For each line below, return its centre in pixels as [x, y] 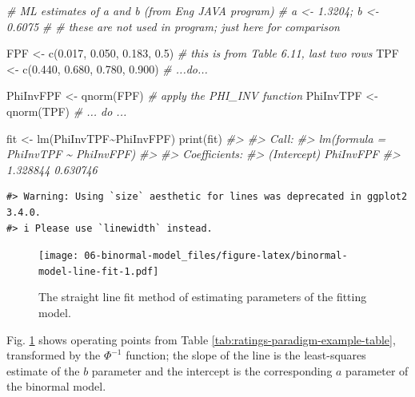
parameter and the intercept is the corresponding [212, 370]
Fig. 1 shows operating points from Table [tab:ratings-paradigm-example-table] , [201, 339]
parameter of [377, 370]
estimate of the [43, 370]
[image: [59, 256]
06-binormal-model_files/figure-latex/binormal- [216, 256]
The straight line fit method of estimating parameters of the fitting [203, 297]
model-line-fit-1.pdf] [99, 271]
